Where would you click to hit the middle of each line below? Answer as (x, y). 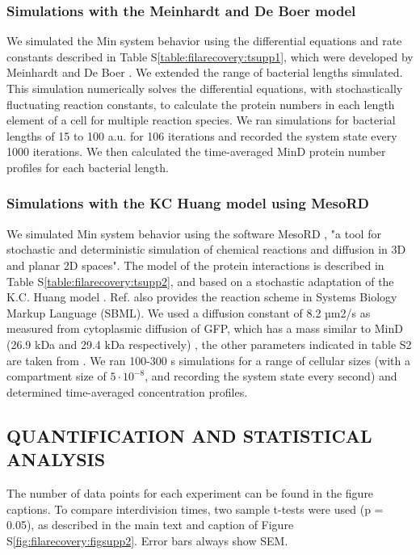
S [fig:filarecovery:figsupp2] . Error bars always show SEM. (147, 540)
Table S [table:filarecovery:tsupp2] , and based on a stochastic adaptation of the (200, 281)
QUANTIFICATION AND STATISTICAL (189, 435)
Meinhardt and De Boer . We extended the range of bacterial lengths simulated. (205, 72)
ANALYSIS (56, 459)
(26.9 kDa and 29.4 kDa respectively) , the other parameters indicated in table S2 (209, 344)
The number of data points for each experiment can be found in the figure (190, 492)
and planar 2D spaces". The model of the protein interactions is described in (195, 265)
